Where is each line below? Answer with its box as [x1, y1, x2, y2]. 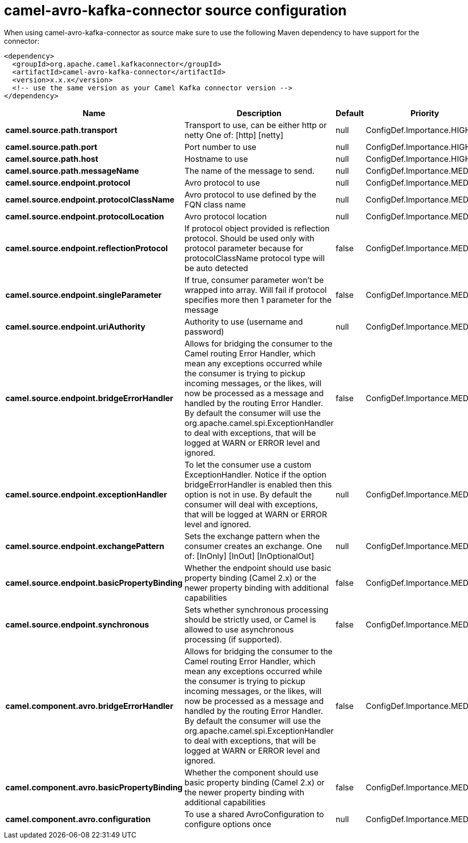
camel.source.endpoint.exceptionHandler [5, 489, 167, 499]
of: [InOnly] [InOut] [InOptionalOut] [184, 551, 314, 561]
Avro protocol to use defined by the [184, 189, 316, 200]
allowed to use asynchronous [184, 624, 294, 634]
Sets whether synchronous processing [184, 604, 329, 615]
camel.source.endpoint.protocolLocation [5, 211, 164, 221]
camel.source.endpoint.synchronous [5, 619, 149, 630]
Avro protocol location [184, 211, 267, 221]
